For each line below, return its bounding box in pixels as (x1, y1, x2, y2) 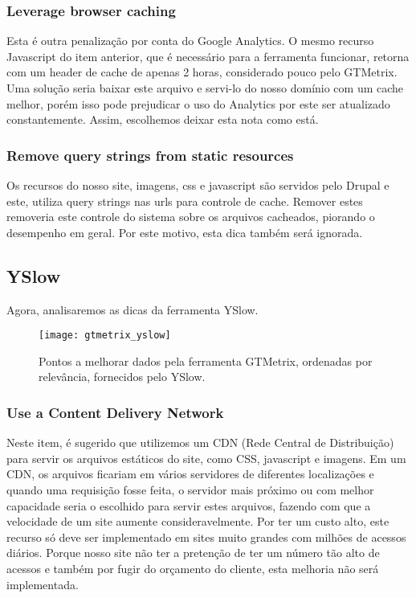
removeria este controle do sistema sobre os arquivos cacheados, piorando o (6, 208, 375, 225)
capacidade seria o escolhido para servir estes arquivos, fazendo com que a (6, 497, 371, 514)
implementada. (6, 575, 79, 592)
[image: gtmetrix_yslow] (39, 330, 171, 342)
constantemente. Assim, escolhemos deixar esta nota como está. (6, 111, 319, 128)
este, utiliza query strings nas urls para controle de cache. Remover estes (6, 192, 363, 209)
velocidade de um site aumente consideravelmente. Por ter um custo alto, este (6, 513, 389, 530)
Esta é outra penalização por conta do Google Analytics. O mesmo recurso (6, 32, 374, 49)
